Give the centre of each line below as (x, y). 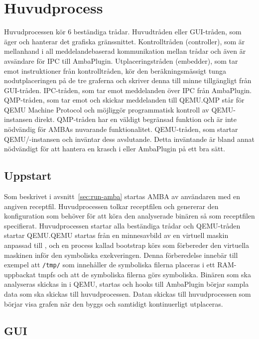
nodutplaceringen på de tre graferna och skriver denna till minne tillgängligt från (128, 80)
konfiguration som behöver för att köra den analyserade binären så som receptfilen (129, 216)
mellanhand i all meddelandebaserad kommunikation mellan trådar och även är (125, 51)
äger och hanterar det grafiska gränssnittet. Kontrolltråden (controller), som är (125, 41)
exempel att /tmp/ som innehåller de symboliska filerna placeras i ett (110, 265)
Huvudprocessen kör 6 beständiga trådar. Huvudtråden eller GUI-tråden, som (123, 32)
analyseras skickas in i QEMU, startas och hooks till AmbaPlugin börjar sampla (127, 284)
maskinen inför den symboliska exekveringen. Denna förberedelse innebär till (121, 255)
